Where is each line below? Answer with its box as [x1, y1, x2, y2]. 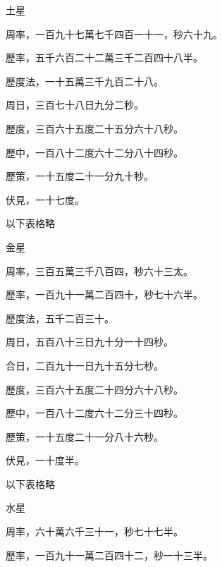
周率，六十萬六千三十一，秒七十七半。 [6, 524, 183, 539]
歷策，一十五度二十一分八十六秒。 [6, 429, 164, 444]
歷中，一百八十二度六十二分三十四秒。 [6, 406, 183, 420]
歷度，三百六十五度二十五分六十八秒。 [6, 121, 183, 135]
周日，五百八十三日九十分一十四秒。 [6, 334, 173, 349]
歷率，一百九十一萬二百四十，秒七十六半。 [6, 287, 203, 302]
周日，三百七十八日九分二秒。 [6, 97, 144, 112]
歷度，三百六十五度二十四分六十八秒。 [6, 382, 183, 396]
